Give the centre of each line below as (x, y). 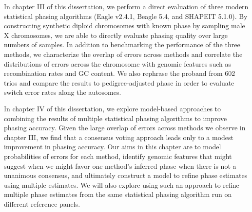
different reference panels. (42, 203)
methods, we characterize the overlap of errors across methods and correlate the (123, 54)
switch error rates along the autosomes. (63, 92)
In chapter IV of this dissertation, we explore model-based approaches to (113, 108)
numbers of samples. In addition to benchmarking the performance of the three (122, 44)
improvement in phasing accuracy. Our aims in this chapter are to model (113, 147)
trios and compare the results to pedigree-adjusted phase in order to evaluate (119, 82)
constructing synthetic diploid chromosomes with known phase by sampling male (125, 26)
